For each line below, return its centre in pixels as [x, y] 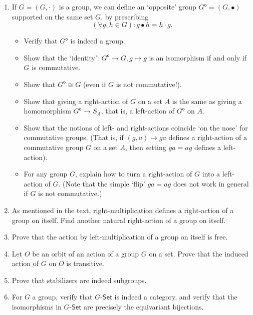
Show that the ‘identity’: [61, 57]
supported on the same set [52, 16]
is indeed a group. [98, 41]
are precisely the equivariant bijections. [144, 307]
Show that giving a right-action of [76, 101]
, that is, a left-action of [138, 111]
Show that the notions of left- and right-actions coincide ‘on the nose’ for [136, 127]
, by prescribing [125, 16]
